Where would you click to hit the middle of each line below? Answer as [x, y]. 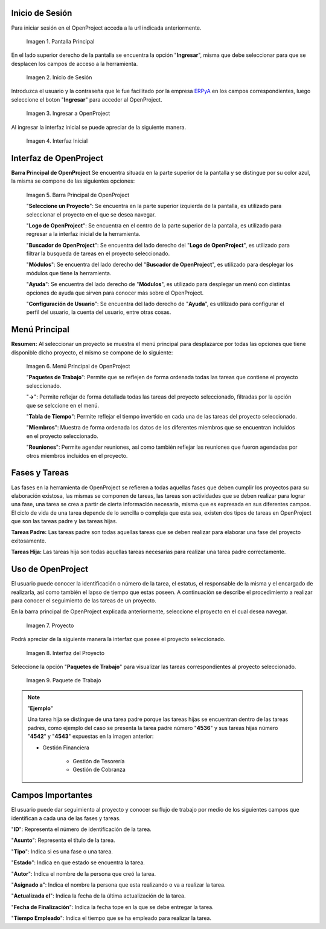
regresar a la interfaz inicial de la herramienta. [83, 234]
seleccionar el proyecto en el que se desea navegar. [91, 214]
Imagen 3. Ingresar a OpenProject [68, 113]
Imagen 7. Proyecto [50, 625]
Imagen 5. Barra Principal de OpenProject [78, 195]
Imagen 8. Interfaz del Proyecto [66, 653]
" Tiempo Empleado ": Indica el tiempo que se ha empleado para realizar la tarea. [111, 918]
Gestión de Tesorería [99, 761]
